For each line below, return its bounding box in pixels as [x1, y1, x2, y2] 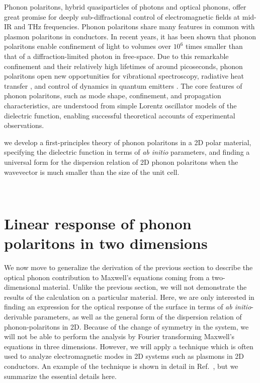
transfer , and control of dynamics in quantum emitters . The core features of [4, 80, 242, 91]
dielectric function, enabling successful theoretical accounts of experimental [4, 110, 235, 120]
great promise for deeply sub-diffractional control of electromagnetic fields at [4, 11, 240, 22]
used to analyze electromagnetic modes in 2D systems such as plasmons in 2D [4, 351, 244, 361]
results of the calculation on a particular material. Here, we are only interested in [4, 291, 254, 302]
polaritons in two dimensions [4, 233, 208, 253]
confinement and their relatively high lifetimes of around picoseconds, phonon [4, 60, 243, 71]
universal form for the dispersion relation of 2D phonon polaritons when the [4, 156, 238, 167]
